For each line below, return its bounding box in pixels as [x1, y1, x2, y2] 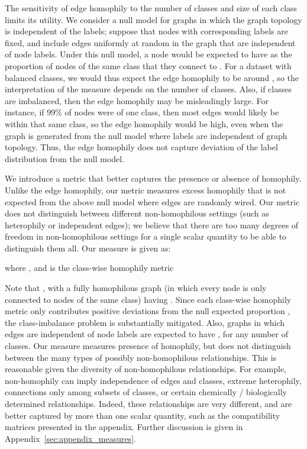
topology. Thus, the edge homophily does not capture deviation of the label [5, 141, 278, 153]
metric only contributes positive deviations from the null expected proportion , [5, 305, 290, 317]
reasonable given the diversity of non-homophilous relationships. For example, [5, 363, 286, 375]
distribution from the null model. [5, 152, 125, 164]
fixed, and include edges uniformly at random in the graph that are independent [5, 36, 296, 49]
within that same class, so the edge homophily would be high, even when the [5, 117, 283, 130]
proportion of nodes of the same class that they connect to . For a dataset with [5, 59, 292, 72]
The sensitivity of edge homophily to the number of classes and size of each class [5, 2, 298, 14]
